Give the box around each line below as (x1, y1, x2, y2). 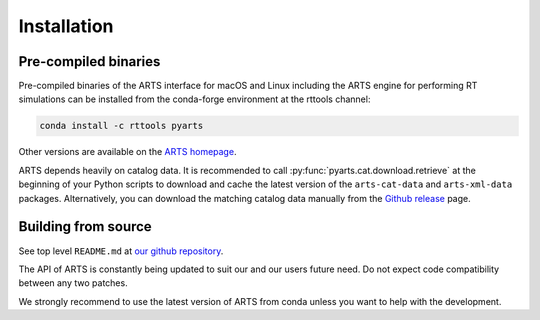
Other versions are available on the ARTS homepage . (18, 146, 237, 158)
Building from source (18, 218, 152, 235)
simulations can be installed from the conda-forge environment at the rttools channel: (18, 93, 371, 105)
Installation (18, 15, 114, 37)
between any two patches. (18, 277, 129, 289)
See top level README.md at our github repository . (18, 245, 224, 257)
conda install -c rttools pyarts (39, 120, 204, 132)
